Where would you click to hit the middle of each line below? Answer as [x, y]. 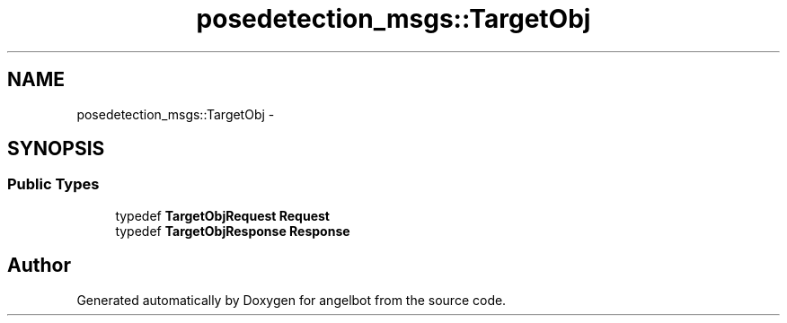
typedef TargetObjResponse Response [233, 231]
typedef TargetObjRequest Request [222, 215]
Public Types [53, 184]
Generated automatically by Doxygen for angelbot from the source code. [292, 300]
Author [39, 266]
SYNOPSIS [56, 149]
